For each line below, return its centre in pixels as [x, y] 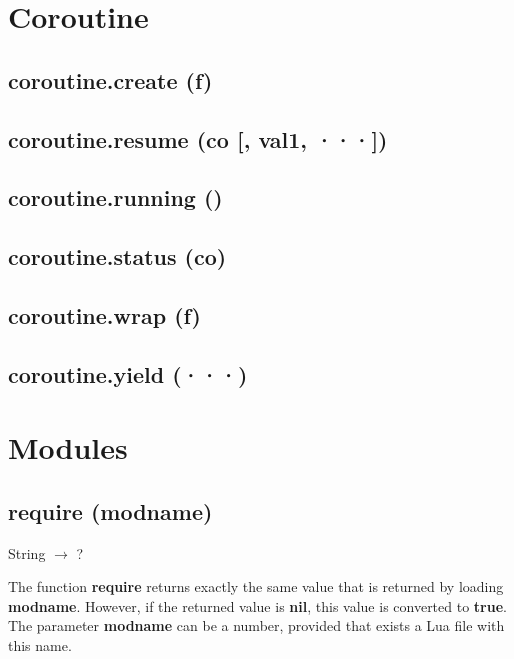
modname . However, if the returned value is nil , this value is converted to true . [257, 605]
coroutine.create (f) [110, 79]
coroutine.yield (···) [128, 373]
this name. [40, 645]
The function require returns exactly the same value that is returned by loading [256, 586]
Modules [68, 447]
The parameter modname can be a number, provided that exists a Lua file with [256, 625]
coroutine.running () [115, 197]
